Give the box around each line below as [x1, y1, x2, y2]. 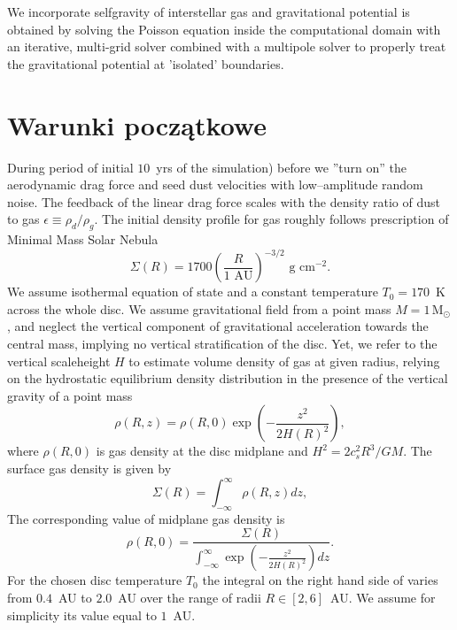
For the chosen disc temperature [7, 571, 182, 589]
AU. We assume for [330, 588, 436, 606]
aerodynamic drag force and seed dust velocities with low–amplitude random [7, 175, 423, 194]
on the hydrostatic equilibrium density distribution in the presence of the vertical [7, 369, 448, 388]
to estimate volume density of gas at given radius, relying [128, 351, 440, 370]
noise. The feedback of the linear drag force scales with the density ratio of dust [7, 192, 440, 211]
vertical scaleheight [7, 351, 111, 370]
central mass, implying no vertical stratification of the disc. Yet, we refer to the [7, 334, 438, 352]
